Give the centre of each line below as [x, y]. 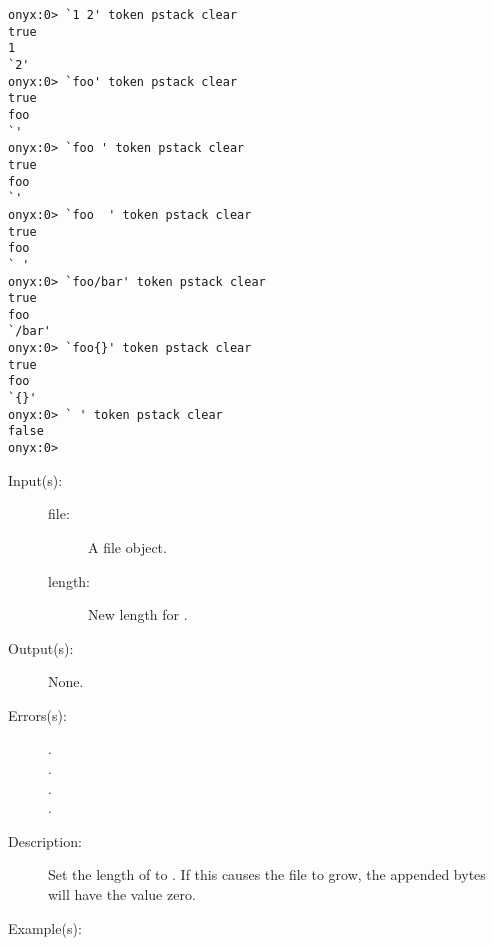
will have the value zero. [122, 894]
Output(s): [41, 647]
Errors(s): [37, 714]
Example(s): [45, 927]
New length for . [138, 614]
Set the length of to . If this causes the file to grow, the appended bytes [267, 874]
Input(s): [35, 479]
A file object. [127, 546]
